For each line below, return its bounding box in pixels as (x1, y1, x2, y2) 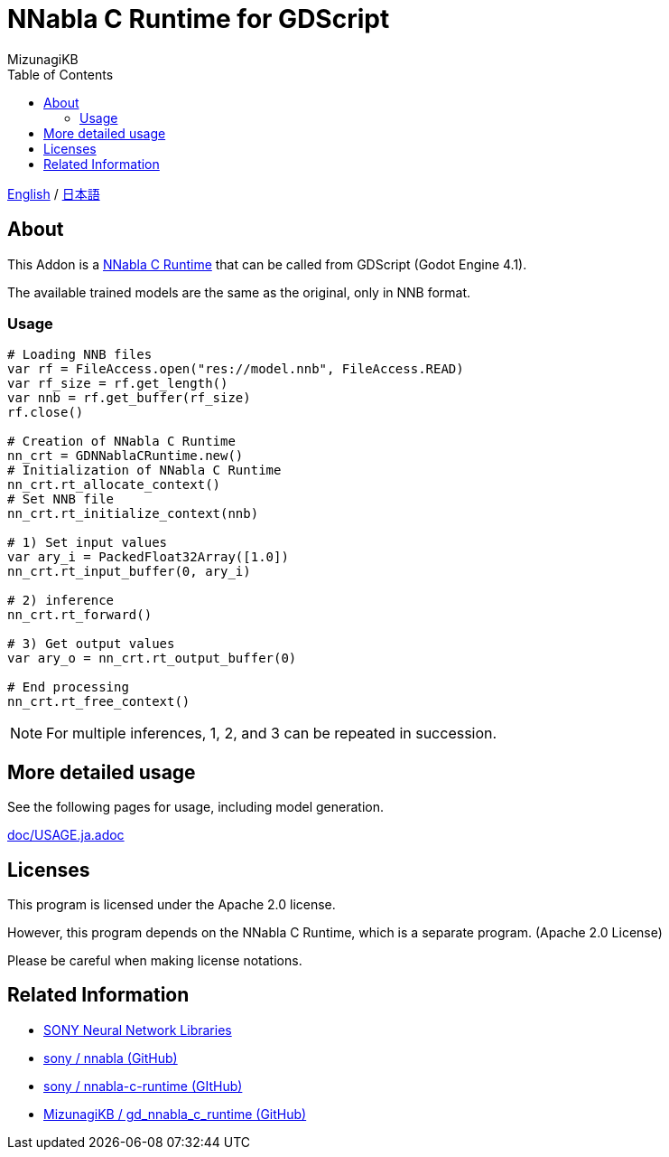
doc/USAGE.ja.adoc (7, 827, 125, 843)
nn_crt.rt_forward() (7, 607, 153, 623)
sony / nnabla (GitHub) (43, 1049, 178, 1066)
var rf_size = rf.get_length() (7, 376, 228, 391)
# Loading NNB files (7, 347, 153, 362)
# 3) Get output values (7, 636, 175, 652)
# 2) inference (7, 593, 115, 608)
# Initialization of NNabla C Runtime (7, 463, 282, 478)
